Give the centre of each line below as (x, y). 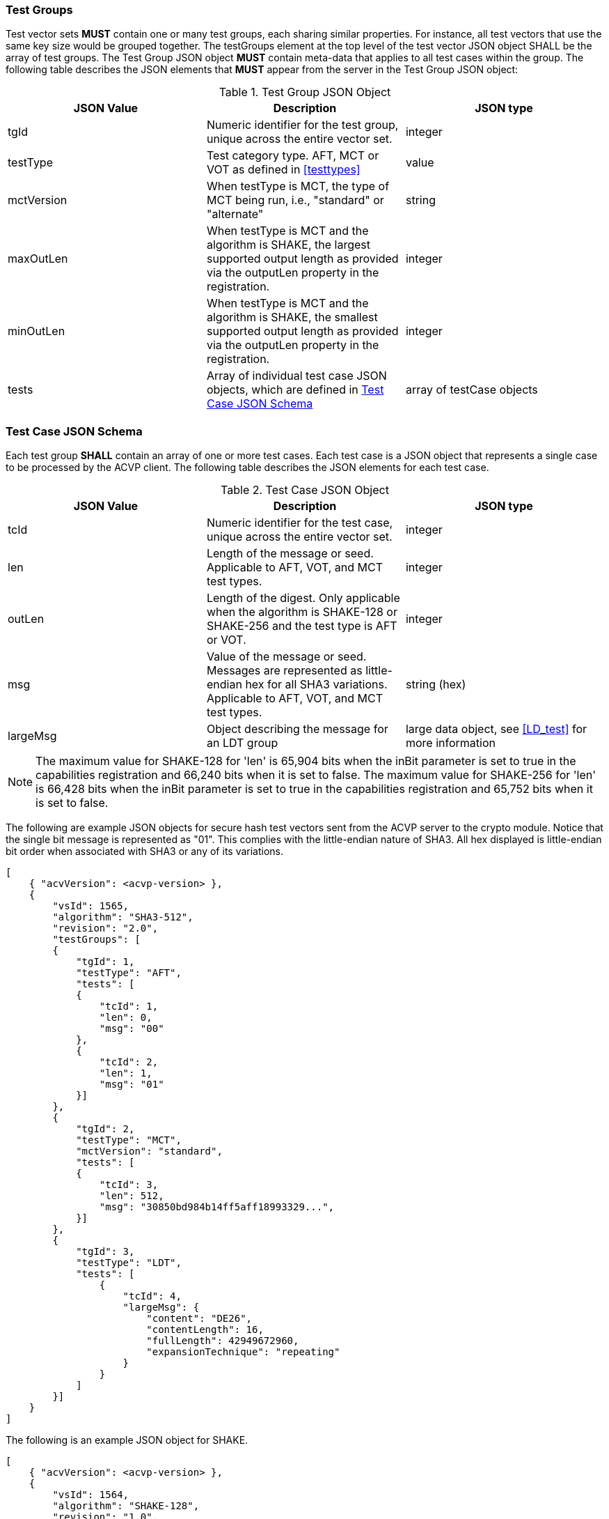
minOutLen (37, 331)
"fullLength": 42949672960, (223, 1341)
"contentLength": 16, (205, 1330)
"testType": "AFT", (129, 973)
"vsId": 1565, (91, 906)
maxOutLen (38, 259)
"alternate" (235, 214)
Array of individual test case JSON (296, 376)
